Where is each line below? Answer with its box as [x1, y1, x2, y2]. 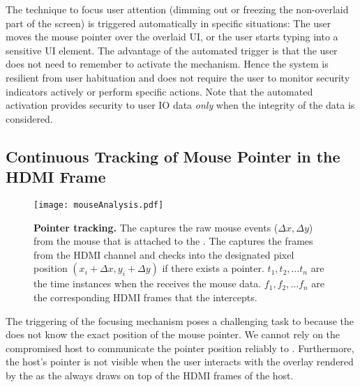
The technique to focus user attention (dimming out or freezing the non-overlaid [6, 2, 349, 16]
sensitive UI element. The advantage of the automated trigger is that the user [6, 43, 338, 57]
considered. [6, 111, 53, 126]
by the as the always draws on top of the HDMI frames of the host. [6, 367, 294, 382]
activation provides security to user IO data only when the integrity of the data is [6, 98, 355, 112]
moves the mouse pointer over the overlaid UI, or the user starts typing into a [6, 29, 338, 44]
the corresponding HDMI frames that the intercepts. [33, 289, 257, 304]
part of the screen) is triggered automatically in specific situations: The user [6, 15, 331, 30]
